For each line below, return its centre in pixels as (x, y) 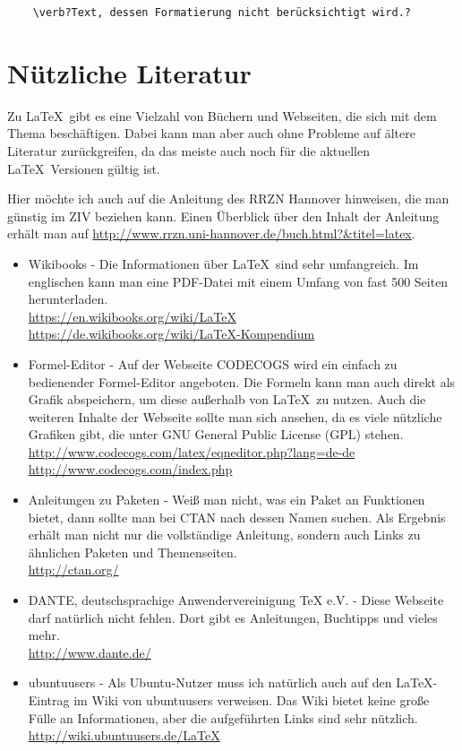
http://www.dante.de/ (90, 652)
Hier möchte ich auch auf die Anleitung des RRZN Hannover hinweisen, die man (228, 199)
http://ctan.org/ (73, 570)
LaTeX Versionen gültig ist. (84, 168)
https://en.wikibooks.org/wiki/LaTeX (132, 316)
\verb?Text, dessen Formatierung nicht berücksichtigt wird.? (222, 13)
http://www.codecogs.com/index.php (130, 469)
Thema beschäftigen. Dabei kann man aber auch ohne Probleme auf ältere (211, 133)
